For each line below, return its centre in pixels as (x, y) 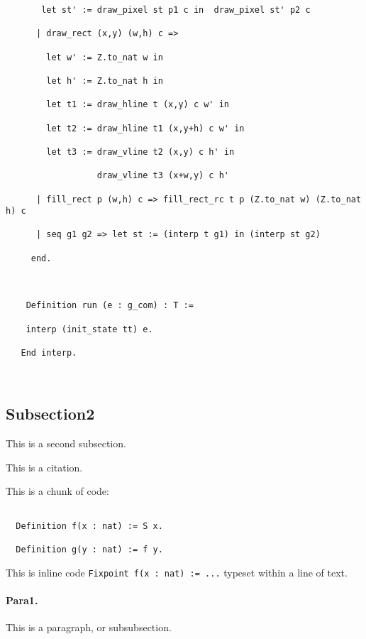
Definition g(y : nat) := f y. (89, 549)
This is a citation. (44, 467)
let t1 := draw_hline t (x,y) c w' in (138, 105)
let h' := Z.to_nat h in (105, 81)
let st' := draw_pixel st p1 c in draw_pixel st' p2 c (176, 10)
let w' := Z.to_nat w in (105, 57)
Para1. (22, 600)
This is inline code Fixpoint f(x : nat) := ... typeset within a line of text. (177, 572)
